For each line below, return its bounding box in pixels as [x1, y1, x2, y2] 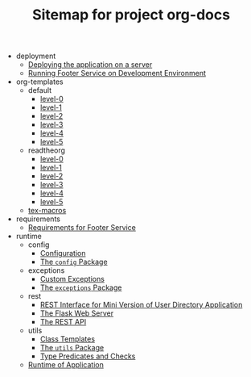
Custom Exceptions [39, 274, 105, 284]
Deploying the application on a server [27, 60, 153, 69]
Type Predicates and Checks [39, 351, 136, 361]
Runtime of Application [27, 360, 105, 370]
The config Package [39, 257, 108, 267]
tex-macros [27, 206, 67, 216]
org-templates [15, 77, 64, 86]
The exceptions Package [39, 283, 122, 292]
